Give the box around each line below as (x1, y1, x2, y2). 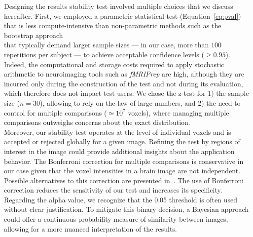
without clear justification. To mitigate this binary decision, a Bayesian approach (4, 204, 249, 214)
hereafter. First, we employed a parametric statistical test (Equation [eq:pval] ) (4, 10, 241, 21)
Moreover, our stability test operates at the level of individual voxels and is (4, 126, 231, 137)
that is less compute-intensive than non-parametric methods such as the (4, 20, 221, 31)
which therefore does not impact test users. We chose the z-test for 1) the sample (4, 88, 249, 98)
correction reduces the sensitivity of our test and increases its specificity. (4, 185, 222, 195)
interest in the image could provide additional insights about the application (4, 146, 235, 156)
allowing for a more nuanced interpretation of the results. (4, 223, 177, 234)
